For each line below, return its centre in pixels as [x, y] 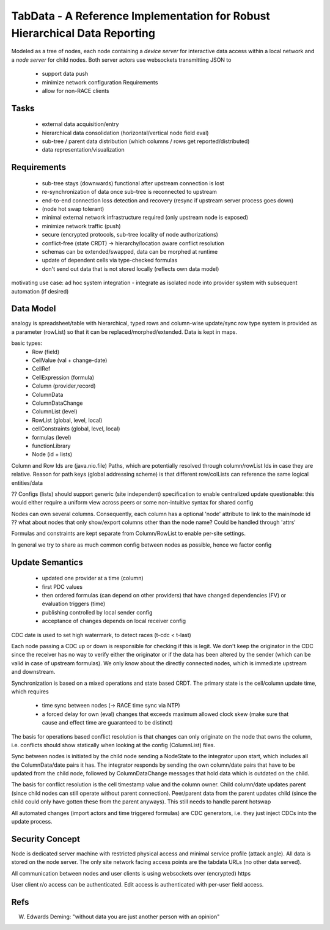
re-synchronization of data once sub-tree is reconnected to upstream [129, 192]
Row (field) [46, 352]
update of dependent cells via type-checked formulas [110, 260]
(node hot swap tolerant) [73, 209]
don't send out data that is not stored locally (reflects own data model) [130, 268]
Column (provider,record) [64, 386]
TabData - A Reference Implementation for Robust [141, 16]
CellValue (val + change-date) [70, 360]
